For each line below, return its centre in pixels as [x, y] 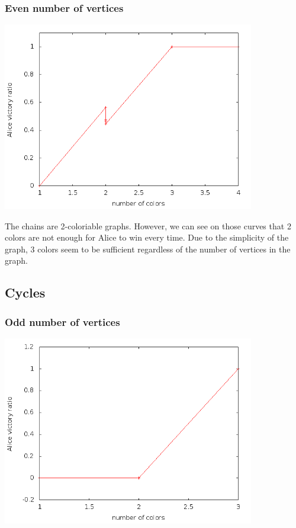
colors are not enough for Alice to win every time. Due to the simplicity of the [147, 237]
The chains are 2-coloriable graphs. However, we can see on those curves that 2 [148, 225]
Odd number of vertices [62, 321]
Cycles [25, 292]
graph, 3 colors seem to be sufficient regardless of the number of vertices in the [148, 249]
